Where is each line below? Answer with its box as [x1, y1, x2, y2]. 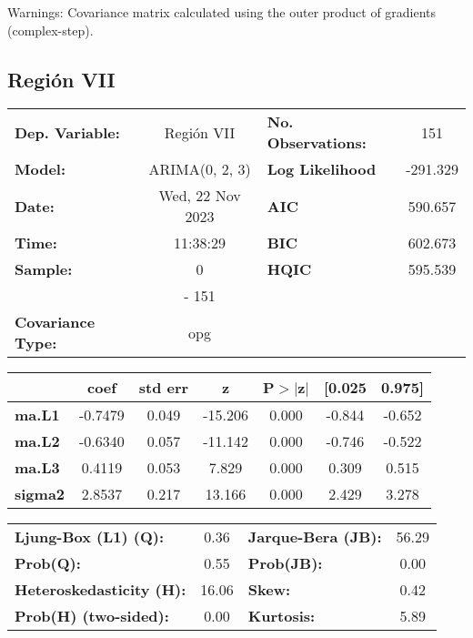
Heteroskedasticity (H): [15, 579, 186, 601]
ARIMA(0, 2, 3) [148, 158, 251, 180]
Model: [15, 158, 66, 180]
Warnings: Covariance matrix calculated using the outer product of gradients [7, 3, 437, 21]
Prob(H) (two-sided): [15, 605, 169, 627]
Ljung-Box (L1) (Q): [15, 526, 165, 548]
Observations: [267, 132, 367, 154]
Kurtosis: [247, 605, 316, 627]
